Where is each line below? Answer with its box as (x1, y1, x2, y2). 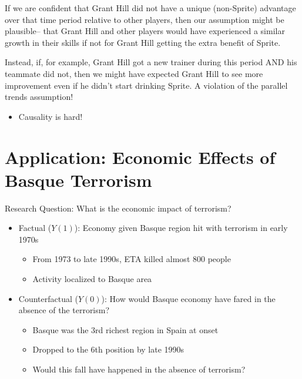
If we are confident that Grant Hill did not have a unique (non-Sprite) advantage (5, 2, 296, 14)
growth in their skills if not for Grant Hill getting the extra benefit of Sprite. (5, 36, 281, 48)
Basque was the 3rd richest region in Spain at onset (32, 323, 219, 336)
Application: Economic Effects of (5, 145, 276, 169)
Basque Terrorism (5, 167, 152, 192)
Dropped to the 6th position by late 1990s (32, 343, 184, 355)
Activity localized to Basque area (32, 273, 152, 285)
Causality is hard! (18, 110, 83, 122)
